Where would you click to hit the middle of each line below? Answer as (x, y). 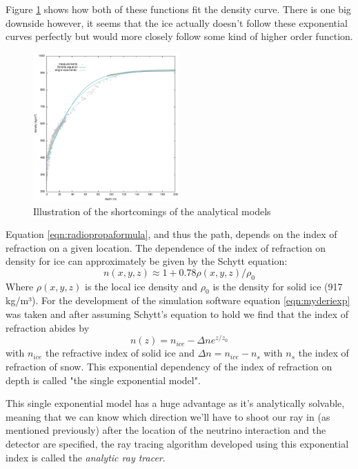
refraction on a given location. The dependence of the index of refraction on (166, 247)
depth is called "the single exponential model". (103, 380)
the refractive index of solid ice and (120, 353)
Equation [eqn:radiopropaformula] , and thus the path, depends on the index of (171, 234)
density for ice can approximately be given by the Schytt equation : (147, 261)
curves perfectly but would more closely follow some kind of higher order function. (179, 36)
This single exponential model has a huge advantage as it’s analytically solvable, (175, 403)
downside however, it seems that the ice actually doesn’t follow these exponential (177, 22)
